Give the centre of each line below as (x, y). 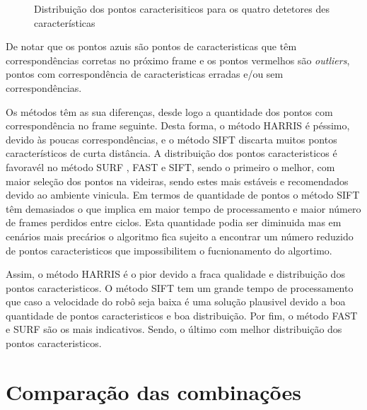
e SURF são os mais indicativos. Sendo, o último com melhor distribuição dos (174, 329)
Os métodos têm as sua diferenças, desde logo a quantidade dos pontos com (169, 111)
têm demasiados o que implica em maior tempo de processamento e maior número (183, 208)
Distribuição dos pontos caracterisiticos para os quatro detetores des (182, 8)
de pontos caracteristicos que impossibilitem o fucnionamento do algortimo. (169, 250)
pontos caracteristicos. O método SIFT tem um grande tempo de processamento (180, 287)
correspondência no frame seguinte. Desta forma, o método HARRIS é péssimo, (178, 125)
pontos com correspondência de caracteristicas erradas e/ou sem (145, 74)
